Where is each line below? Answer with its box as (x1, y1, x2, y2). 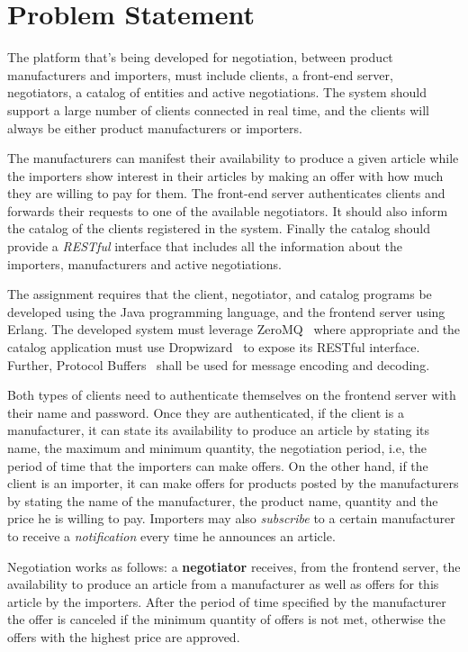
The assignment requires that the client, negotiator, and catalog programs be (7, 285, 432, 303)
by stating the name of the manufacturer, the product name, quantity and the (7, 491, 438, 510)
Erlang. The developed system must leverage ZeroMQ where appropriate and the (7, 320, 461, 339)
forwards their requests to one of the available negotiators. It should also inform (7, 201, 448, 220)
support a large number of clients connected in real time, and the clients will (7, 100, 429, 119)
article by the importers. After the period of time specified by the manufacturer (7, 592, 446, 611)
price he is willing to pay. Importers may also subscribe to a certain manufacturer (7, 509, 455, 528)
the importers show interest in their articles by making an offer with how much (7, 166, 444, 185)
